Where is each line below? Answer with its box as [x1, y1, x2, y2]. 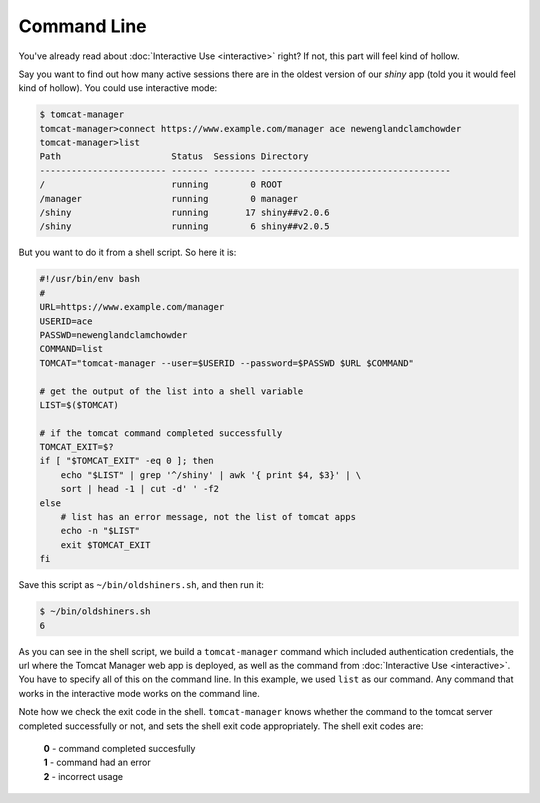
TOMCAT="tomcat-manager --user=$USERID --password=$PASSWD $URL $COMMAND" [39, 357, 415, 369]
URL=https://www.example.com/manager [39, 301, 225, 313]
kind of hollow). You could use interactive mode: [18, 82, 218, 94]
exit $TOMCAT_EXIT [60, 539, 151, 550]
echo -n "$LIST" [60, 525, 140, 537]
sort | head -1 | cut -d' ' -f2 [60, 483, 220, 495]
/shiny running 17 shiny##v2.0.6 [39, 207, 330, 219]
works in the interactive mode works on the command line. [18, 687, 260, 699]
